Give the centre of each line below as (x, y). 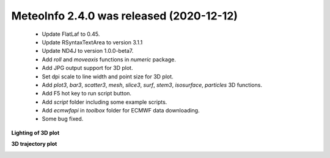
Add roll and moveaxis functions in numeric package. (109, 59)
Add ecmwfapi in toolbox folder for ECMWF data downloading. (121, 111)
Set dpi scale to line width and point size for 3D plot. (108, 77)
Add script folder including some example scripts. (105, 102)
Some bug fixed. (63, 119)
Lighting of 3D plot (35, 132)
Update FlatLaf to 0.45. (71, 34)
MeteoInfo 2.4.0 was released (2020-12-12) (125, 16)
